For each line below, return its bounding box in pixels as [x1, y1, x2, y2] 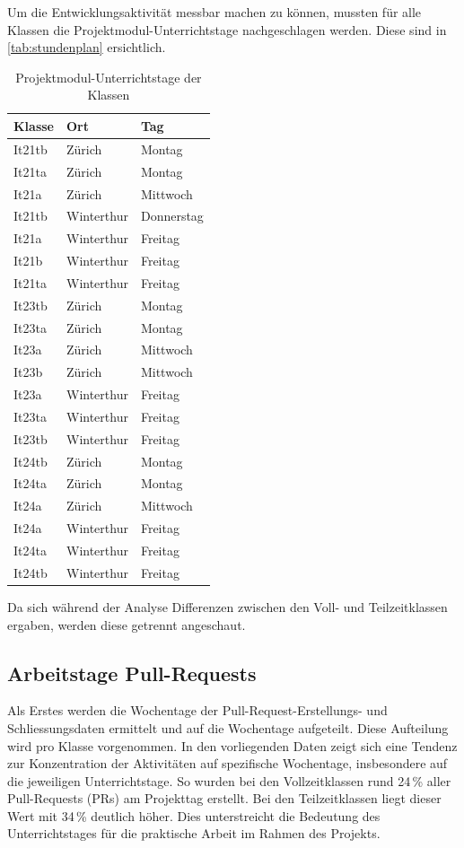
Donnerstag [140, 206, 204, 225]
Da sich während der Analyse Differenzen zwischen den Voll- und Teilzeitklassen [7, 597, 448, 616]
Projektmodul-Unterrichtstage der [15, 67, 202, 86]
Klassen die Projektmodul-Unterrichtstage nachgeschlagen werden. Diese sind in [7, 20, 447, 39]
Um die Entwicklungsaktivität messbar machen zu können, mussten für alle [7, 3, 422, 21]
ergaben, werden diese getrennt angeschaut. [7, 615, 246, 634]
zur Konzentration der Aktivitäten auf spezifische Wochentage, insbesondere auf [7, 754, 448, 773]
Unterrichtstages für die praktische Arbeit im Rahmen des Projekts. [7, 824, 381, 843]
